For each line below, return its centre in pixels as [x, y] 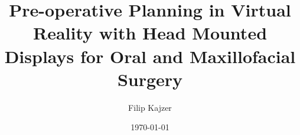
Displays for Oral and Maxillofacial [150, 56]
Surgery [150, 79]
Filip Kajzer [150, 107]
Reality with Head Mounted [150, 33]
